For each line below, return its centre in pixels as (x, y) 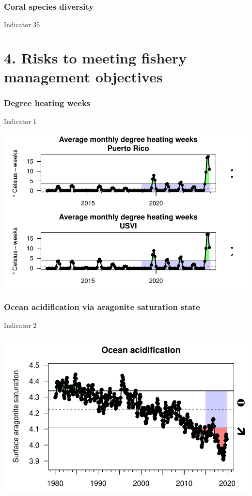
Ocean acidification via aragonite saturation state (102, 307)
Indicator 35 (22, 24)
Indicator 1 (20, 121)
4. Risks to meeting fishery (95, 58)
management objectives (83, 77)
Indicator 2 (20, 325)
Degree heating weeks (47, 103)
